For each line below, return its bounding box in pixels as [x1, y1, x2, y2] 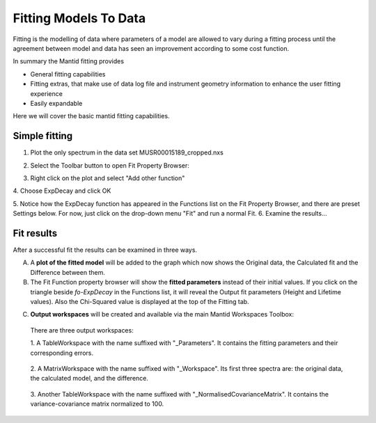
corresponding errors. [30, 349, 94, 357]
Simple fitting [13, 130, 73, 142]
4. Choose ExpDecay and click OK [13, 186, 111, 195]
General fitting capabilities [30, 70, 106, 78]
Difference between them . [30, 268, 106, 276]
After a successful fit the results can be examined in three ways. [13, 246, 198, 254]
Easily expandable [30, 99, 83, 107]
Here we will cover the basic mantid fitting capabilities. [13, 112, 170, 120]
